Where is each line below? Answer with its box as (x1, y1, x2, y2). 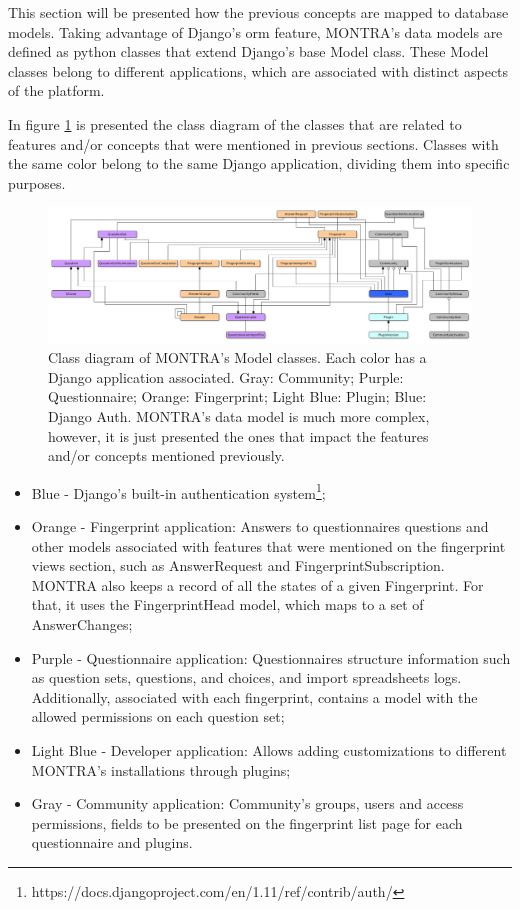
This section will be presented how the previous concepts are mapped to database (8, 2, 509, 22)
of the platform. (8, 80, 105, 101)
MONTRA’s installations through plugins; (31, 759, 291, 780)
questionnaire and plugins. (31, 832, 193, 853)
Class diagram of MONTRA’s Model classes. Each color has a (48, 347, 427, 368)
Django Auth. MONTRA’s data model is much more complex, (48, 405, 430, 426)
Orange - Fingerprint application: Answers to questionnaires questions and (31, 515, 489, 536)
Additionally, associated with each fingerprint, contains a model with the (31, 686, 478, 707)
